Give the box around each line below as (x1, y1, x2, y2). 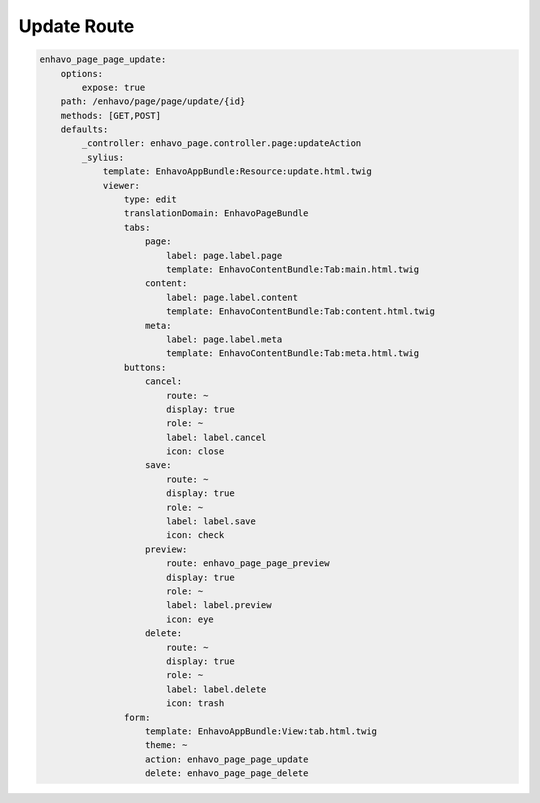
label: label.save (165, 516, 257, 527)
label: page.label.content (165, 291, 299, 303)
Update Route (18, 15, 135, 37)
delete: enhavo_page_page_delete (145, 768, 309, 779)
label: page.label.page (165, 250, 283, 261)
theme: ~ (145, 740, 188, 751)
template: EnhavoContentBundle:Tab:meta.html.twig (165, 348, 420, 359)
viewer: (102, 180, 140, 191)
